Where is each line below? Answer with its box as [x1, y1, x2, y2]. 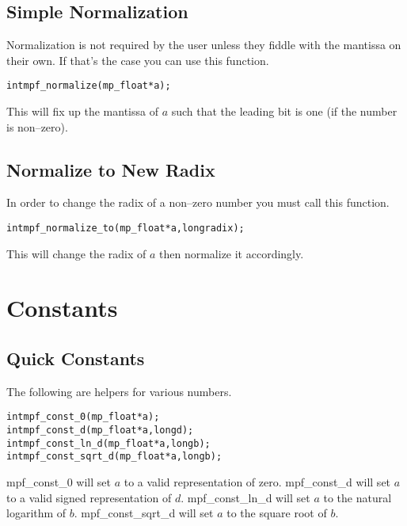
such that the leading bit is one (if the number [171, 103, 397, 120]
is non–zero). [6, 118, 68, 135]
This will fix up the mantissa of [6, 103, 158, 120]
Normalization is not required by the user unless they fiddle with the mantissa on [6, 36, 401, 53]
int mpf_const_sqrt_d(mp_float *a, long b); [6, 451, 223, 463]
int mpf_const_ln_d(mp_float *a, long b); [6, 437, 211, 449]
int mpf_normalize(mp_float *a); [6, 80, 171, 92]
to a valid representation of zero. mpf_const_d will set [124, 474, 391, 490]
